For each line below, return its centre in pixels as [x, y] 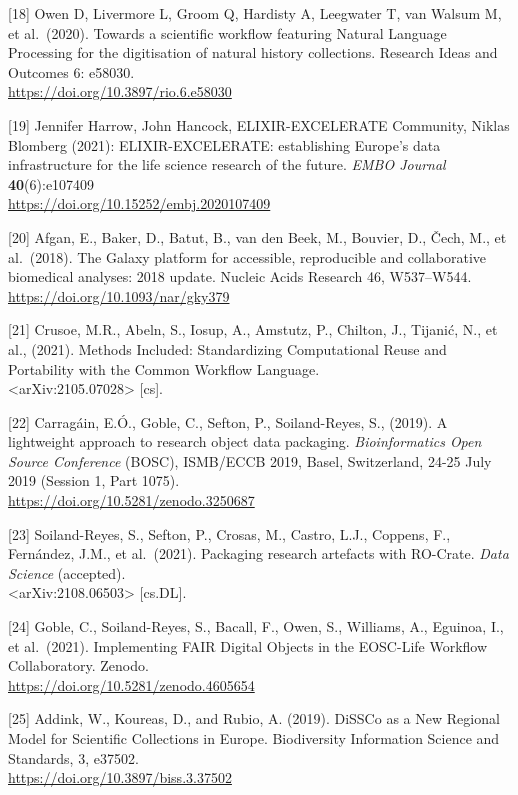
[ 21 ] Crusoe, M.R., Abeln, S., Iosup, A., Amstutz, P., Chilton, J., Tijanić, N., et [253, 329]
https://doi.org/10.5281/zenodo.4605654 [131, 684]
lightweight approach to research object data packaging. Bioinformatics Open [245, 441]
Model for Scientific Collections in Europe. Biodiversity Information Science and [254, 738]
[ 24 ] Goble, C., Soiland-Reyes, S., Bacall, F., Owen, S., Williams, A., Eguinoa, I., [256, 626]
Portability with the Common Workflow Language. [164, 368]
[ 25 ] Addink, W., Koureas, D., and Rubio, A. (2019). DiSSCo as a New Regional [254, 718]
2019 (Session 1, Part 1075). [94, 480]
